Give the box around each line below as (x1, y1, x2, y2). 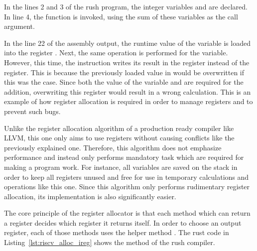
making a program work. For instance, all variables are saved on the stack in (4, 161, 238, 172)
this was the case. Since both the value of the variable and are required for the (4, 77, 244, 87)
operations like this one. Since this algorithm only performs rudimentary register (4, 181, 250, 192)
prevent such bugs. (4, 106, 61, 116)
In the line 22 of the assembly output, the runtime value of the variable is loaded (4, 37, 251, 48)
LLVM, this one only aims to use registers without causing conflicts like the (4, 132, 235, 143)
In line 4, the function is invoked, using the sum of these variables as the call (4, 11, 238, 21)
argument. (4, 21, 35, 31)
